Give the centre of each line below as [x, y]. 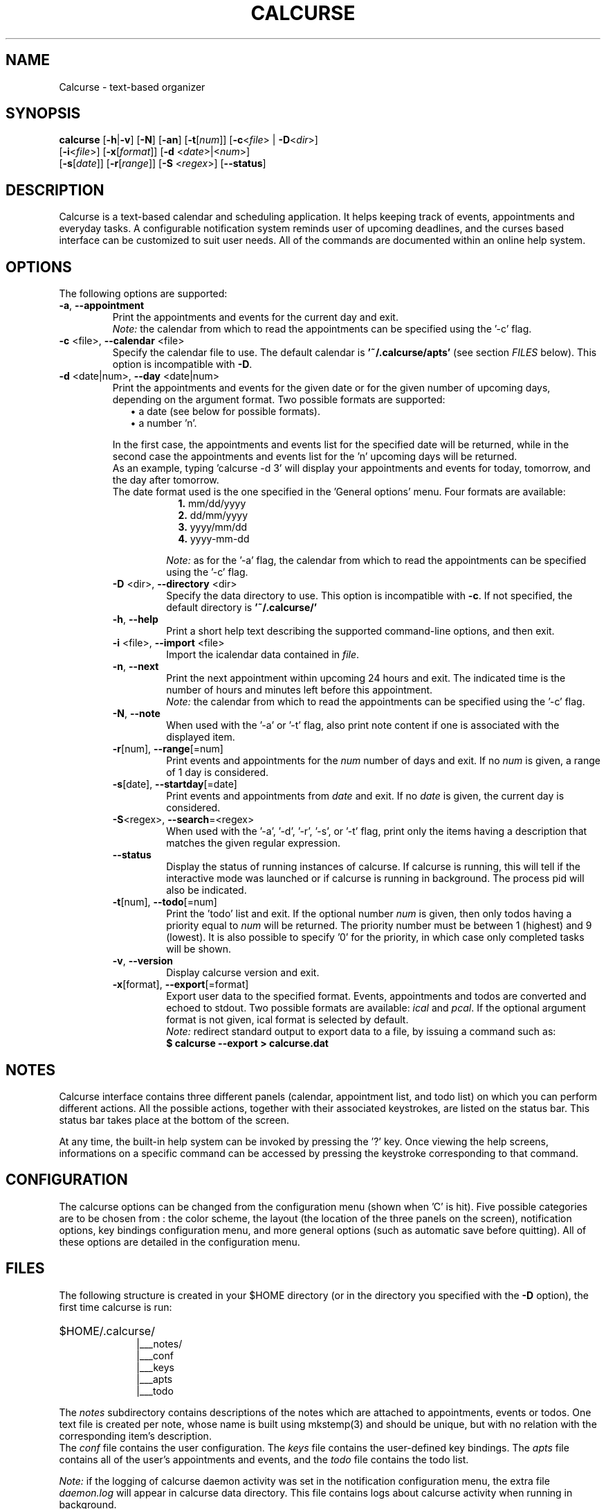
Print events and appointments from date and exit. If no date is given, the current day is [365, 796]
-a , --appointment [102, 306]
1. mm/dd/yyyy [212, 504]
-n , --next [136, 667]
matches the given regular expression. [254, 843]
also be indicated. [206, 890]
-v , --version [143, 961]
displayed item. [201, 737]
